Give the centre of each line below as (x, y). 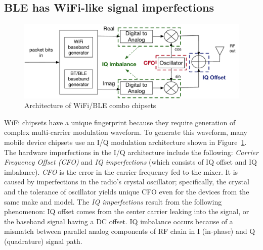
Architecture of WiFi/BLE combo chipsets (90, 105)
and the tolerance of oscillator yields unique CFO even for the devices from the (127, 191)
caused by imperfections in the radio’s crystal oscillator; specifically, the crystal (127, 182)
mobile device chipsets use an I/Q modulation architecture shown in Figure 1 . (125, 142)
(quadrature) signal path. (43, 241)
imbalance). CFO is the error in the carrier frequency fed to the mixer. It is (121, 171)
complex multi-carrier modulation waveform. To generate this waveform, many (126, 132)
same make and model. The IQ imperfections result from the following (113, 201)
